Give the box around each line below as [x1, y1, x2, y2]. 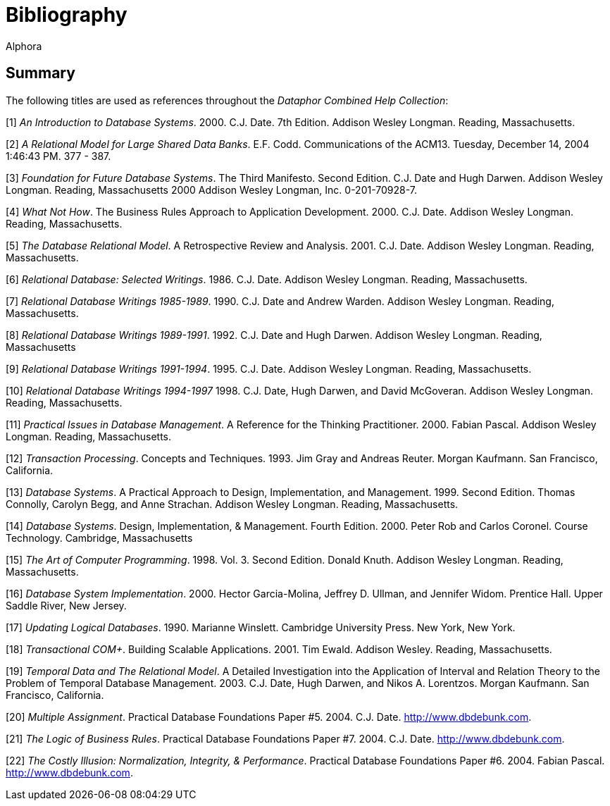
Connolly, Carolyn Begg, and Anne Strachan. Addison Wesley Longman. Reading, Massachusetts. [6, 497, 459, 510]
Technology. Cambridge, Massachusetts [6, 531, 193, 544]
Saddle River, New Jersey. [6, 599, 127, 612]
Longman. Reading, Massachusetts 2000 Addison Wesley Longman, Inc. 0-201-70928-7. [6, 183, 418, 196]
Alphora [6, 39, 42, 52]
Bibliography [6, 3, 127, 27]
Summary [6, 64, 75, 82]
